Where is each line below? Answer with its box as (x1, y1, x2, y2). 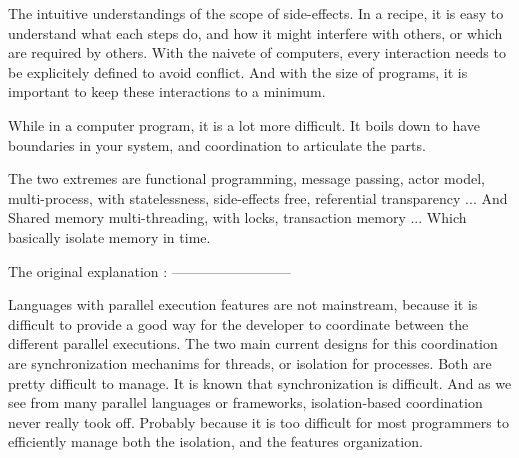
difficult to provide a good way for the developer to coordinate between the (8, 313, 469, 334)
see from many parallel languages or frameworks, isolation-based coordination (8, 392, 483, 413)
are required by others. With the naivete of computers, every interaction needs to (8, 42, 506, 63)
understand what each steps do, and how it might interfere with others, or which (8, 22, 503, 43)
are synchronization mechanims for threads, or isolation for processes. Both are (8, 352, 492, 373)
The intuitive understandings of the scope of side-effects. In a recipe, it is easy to (8, 3, 504, 23)
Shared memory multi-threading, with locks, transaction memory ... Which (8, 207, 467, 228)
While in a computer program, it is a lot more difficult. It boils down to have (8, 114, 481, 135)
